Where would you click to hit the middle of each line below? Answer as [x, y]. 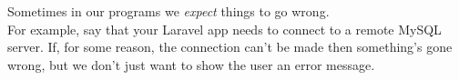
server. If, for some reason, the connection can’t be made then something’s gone [230, 47]
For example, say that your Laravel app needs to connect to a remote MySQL [224, 29]
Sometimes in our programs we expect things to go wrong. [168, 11]
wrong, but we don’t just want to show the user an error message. [191, 64]
